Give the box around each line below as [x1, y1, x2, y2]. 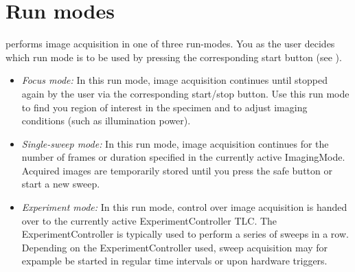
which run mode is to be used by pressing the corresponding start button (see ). [5, 49, 342, 64]
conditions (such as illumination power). [21, 113, 191, 128]
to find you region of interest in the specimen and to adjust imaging [21, 100, 308, 114]
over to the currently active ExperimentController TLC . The [21, 213, 277, 227]
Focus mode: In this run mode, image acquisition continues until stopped [21, 73, 328, 87]
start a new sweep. [21, 177, 100, 191]
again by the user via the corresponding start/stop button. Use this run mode [21, 86, 350, 100]
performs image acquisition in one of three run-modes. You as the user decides [5, 36, 335, 51]
